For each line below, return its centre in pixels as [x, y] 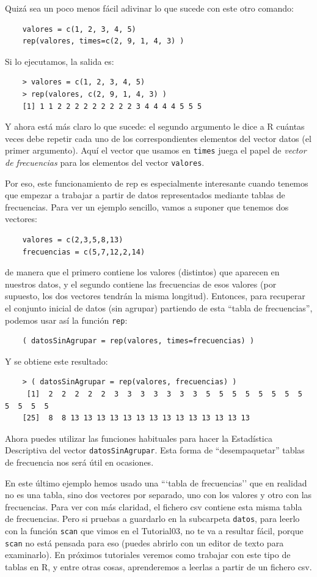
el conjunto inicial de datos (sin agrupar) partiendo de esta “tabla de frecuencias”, [159, 308]
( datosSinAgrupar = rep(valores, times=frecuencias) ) [138, 341]
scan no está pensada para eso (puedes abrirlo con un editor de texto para [144, 542]
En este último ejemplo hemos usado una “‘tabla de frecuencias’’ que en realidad [156, 482]
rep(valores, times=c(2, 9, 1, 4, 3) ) [103, 41]
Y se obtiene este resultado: [56, 361]
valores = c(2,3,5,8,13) [73, 240]
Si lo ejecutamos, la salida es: [60, 61]
